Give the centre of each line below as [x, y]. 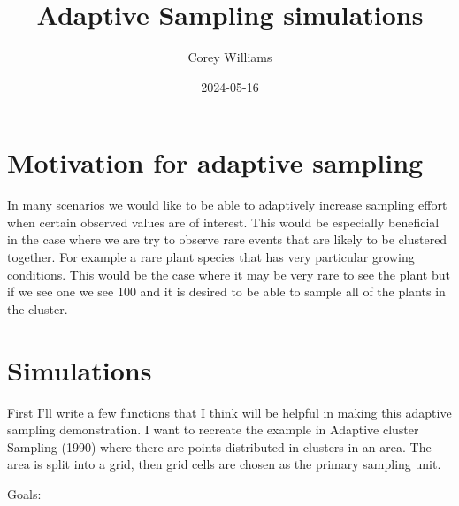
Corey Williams [230, 57]
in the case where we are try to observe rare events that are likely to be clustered [227, 239]
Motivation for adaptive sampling [215, 162]
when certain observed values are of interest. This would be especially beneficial [223, 222]
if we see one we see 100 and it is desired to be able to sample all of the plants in [226, 291]
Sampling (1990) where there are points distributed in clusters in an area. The [219, 446]
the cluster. [38, 308]
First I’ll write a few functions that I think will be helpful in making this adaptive [229, 412]
